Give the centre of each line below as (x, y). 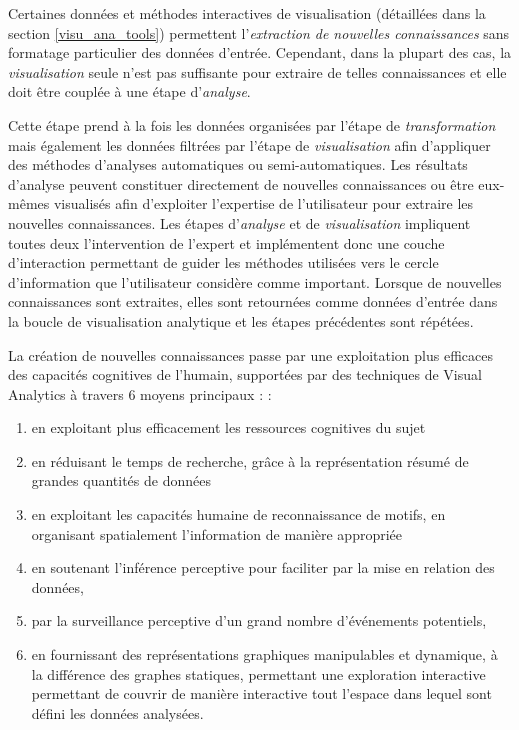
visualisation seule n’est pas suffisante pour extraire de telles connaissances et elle (257, 71)
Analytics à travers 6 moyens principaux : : (140, 393)
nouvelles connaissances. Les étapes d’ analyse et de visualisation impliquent (239, 222)
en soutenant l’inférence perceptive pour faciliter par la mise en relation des (263, 567)
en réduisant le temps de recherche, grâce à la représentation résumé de (250, 460)
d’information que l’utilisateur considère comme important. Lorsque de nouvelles (255, 281)
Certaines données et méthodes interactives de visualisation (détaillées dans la (247, 13)
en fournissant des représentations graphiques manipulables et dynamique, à (264, 654)
